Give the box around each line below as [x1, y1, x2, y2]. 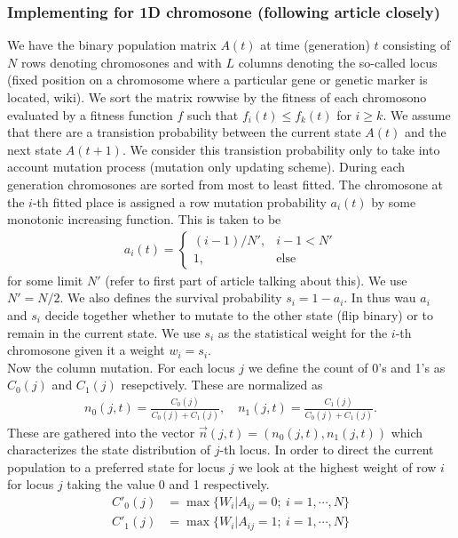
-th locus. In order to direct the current [219, 440, 434, 459]
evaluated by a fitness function [7, 105, 173, 124]
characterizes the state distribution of [7, 440, 211, 459]
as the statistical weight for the [217, 323, 388, 341]
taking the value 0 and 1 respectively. [67, 475, 270, 494]
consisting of [383, 36, 451, 54]
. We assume [383, 105, 451, 124]
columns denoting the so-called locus [238, 52, 438, 71]
